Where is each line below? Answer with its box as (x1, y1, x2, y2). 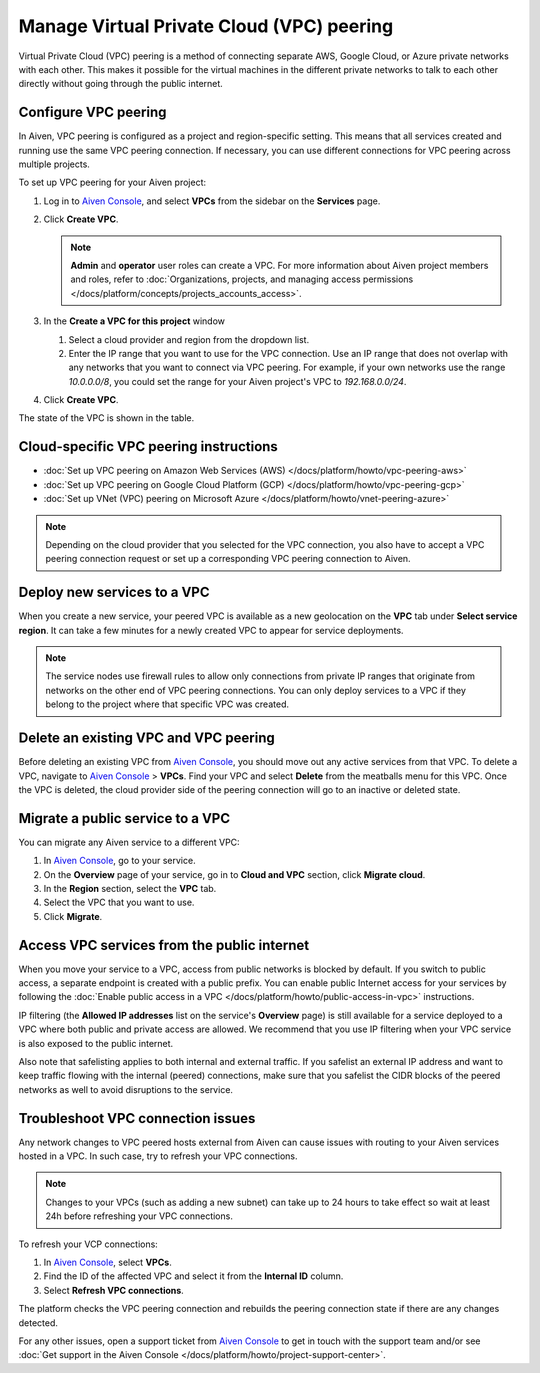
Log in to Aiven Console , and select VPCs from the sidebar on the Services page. (43, 195, 381, 207)
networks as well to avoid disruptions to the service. (18, 1083, 234, 1095)
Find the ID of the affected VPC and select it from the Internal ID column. (43, 1270, 344, 1282)
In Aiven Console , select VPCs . (43, 1256, 172, 1269)
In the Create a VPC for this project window (43, 315, 225, 327)
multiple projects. (18, 158, 90, 170)
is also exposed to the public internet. (18, 1037, 174, 1049)
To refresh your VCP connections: (18, 1238, 159, 1250)
